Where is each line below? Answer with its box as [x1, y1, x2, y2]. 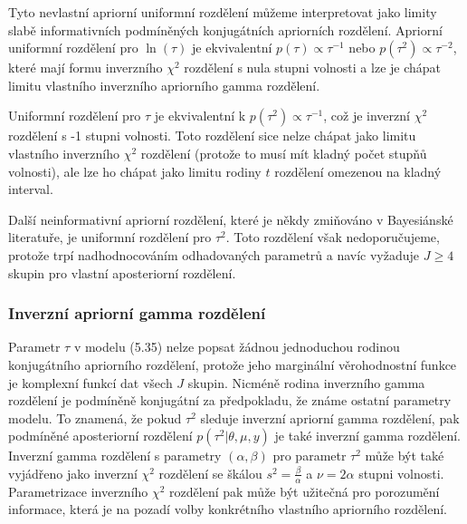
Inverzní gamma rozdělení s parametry [8, 446, 222, 465]
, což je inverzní [323, 106, 410, 125]
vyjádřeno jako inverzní [8, 463, 138, 482]
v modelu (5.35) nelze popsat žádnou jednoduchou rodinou [73, 337, 400, 356]
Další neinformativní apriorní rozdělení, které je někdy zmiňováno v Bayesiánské [8, 209, 453, 228]
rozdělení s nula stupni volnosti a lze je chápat [184, 58, 442, 77]
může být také [365, 446, 444, 465]
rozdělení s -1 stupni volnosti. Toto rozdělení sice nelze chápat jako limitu [8, 126, 416, 145]
